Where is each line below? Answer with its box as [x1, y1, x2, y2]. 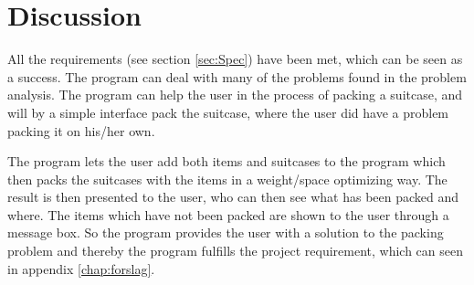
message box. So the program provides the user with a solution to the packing [7, 223, 444, 242]
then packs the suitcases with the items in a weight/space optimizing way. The [7, 169, 448, 188]
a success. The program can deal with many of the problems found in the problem [7, 67, 467, 86]
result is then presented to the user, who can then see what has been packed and [7, 187, 459, 206]
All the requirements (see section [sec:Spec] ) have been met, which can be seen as [7, 49, 463, 69]
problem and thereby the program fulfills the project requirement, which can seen [7, 241, 463, 260]
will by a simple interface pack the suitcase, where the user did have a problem [7, 102, 449, 121]
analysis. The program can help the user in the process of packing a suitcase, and [7, 85, 463, 104]
